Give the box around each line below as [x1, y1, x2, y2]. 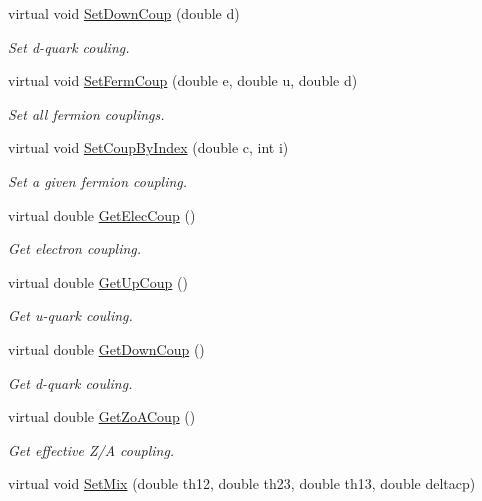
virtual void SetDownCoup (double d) [8, 3, 240, 23]
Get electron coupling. [8, 238, 142, 259]
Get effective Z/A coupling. [8, 439, 175, 460]
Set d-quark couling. [8, 36, 130, 57]
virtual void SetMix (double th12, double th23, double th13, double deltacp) [8, 473, 476, 494]
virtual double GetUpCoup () [8, 271, 188, 292]
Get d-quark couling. [8, 372, 133, 393]
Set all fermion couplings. [8, 103, 165, 124]
